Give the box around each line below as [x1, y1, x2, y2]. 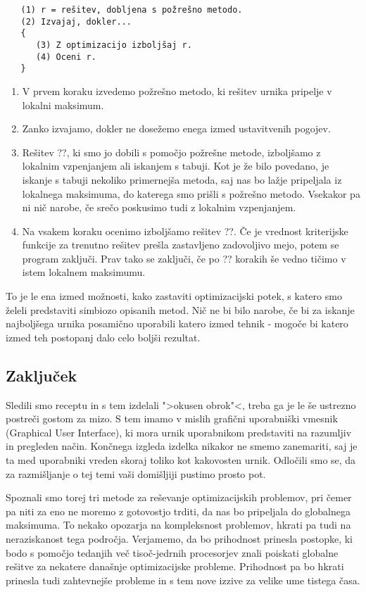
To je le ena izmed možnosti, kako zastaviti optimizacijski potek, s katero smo [6, 289, 342, 303]
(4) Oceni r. [35, 51, 96, 62]
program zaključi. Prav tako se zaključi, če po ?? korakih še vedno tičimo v [22, 251, 346, 265]
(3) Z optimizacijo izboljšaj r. [35, 39, 192, 50]
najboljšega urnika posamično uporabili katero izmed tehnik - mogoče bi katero [6, 316, 348, 331]
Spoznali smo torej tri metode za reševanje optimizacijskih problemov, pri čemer [6, 490, 352, 505]
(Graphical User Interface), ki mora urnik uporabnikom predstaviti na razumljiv [6, 424, 352, 439]
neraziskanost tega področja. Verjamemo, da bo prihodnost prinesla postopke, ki [6, 531, 353, 546]
